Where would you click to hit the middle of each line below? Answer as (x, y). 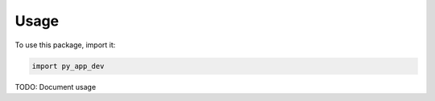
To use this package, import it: (65, 45)
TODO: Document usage (56, 87)
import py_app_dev (68, 66)
